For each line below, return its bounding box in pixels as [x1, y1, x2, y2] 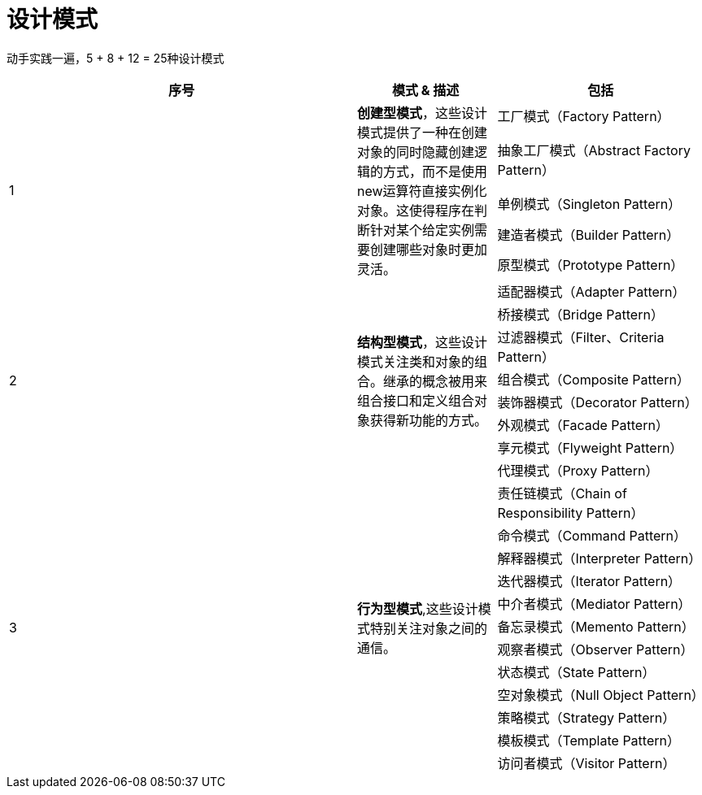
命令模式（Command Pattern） [497, 527, 687, 544]
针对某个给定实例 [370, 221, 475, 238]
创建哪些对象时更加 [370, 241, 488, 258]
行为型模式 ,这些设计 [357, 600, 478, 617]
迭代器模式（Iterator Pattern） [497, 572, 682, 589]
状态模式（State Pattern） [497, 663, 656, 680]
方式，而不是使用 [383, 163, 488, 180]
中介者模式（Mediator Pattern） [497, 595, 691, 612]
